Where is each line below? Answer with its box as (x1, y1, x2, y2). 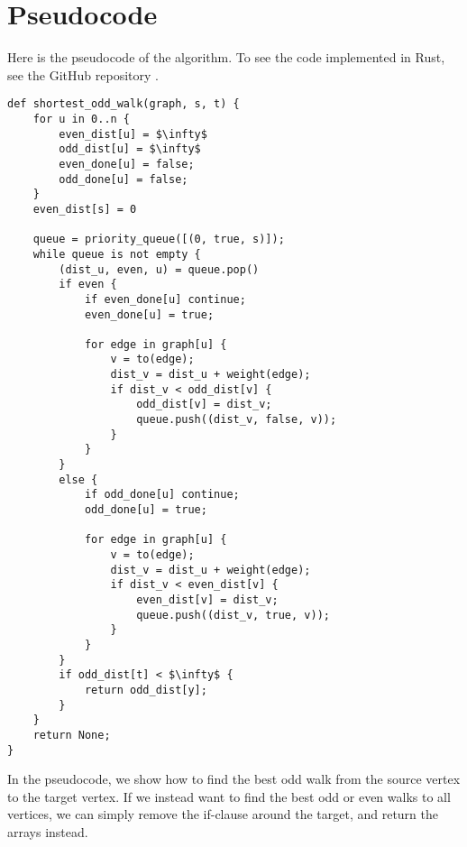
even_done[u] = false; (59, 157, 195, 170)
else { (59, 473, 98, 486)
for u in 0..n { (32, 112, 131, 125)
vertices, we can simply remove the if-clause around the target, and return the (7, 805, 438, 824)
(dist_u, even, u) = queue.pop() (59, 262, 260, 276)
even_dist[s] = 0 (32, 202, 137, 216)
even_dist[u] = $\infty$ (59, 127, 207, 141)
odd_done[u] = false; (59, 172, 188, 186)
